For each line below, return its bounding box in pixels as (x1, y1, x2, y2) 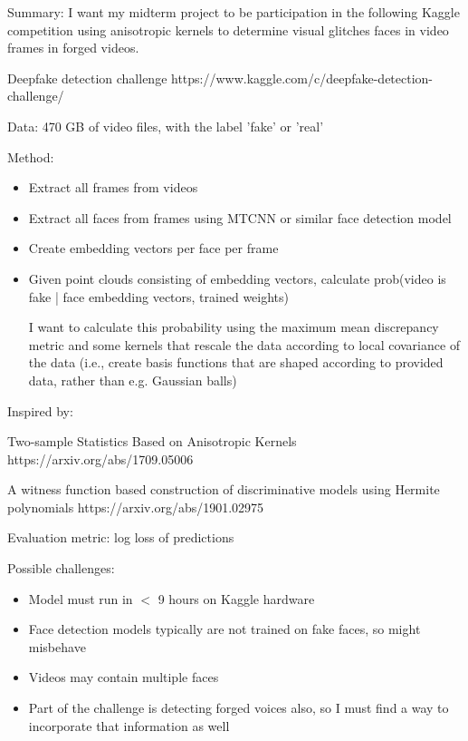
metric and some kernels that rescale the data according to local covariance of (28, 335, 461, 354)
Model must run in (28, 589, 133, 608)
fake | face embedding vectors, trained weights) (28, 287, 290, 306)
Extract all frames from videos (28, 178, 198, 197)
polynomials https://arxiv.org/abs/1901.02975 (7, 497, 264, 516)
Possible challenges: (7, 559, 115, 578)
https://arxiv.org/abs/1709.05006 (7, 449, 194, 468)
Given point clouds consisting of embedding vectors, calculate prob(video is (28, 268, 446, 288)
